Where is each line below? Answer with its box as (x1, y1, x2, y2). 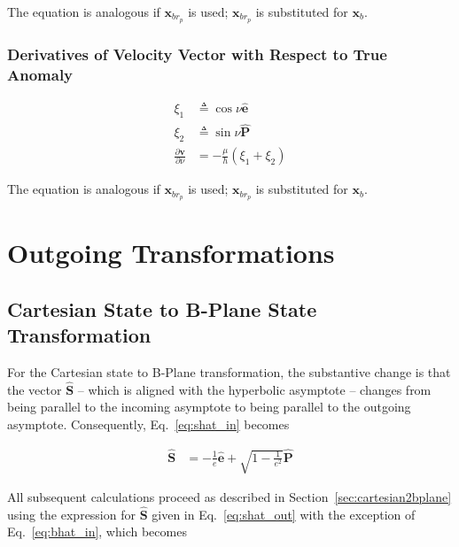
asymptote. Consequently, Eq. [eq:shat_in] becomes (7, 414, 290, 433)
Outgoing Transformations (7, 235, 335, 271)
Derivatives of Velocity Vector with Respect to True (7, 42, 387, 65)
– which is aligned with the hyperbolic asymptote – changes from (77, 380, 432, 398)
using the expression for (7, 505, 136, 523)
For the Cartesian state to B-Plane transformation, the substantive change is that (7, 362, 451, 381)
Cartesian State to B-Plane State (7, 295, 317, 322)
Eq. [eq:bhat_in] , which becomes (7, 522, 187, 541)
